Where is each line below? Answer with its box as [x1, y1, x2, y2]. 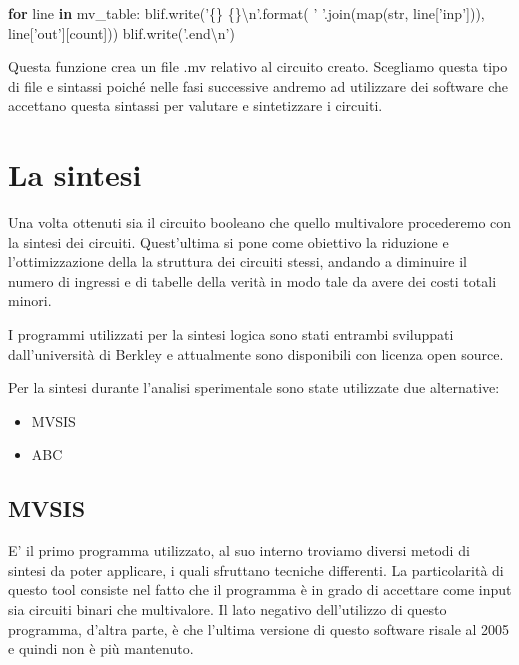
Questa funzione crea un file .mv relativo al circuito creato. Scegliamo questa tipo [8, 56, 508, 77]
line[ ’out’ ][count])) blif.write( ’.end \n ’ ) [8, 22, 235, 43]
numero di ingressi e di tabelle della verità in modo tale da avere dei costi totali [8, 270, 497, 291]
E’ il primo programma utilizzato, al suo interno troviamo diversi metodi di [8, 540, 470, 561]
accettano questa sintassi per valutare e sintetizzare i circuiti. [8, 95, 383, 116]
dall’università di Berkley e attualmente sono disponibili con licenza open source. [8, 343, 504, 364]
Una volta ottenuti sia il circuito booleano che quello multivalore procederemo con [8, 212, 512, 233]
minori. [8, 290, 52, 311]
